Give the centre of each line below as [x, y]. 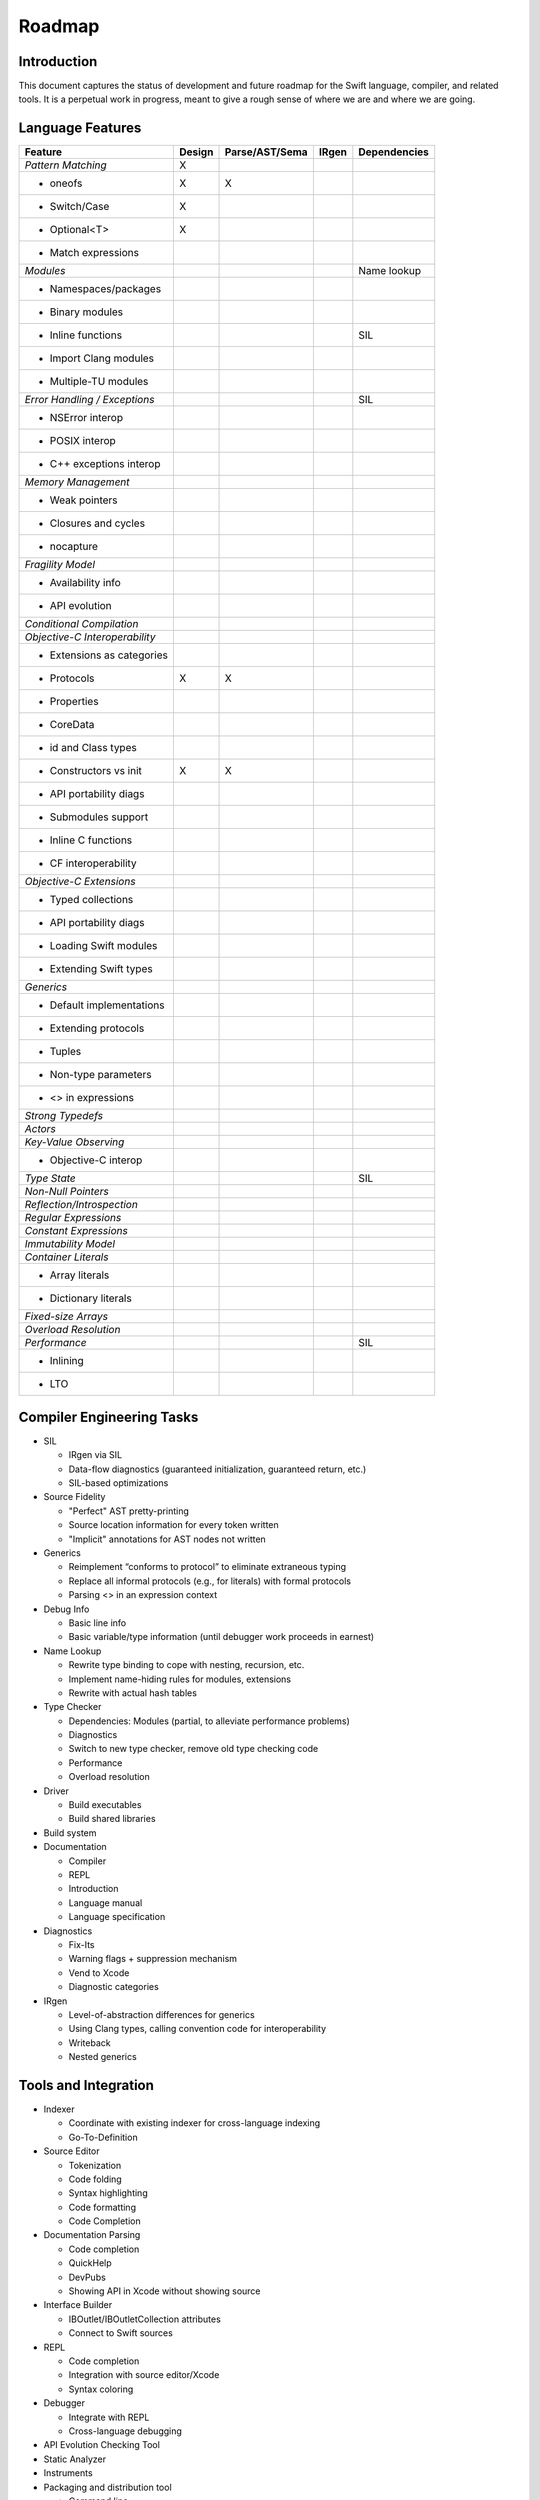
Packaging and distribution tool [107, 2487]
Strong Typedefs [64, 1116]
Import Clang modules [102, 358]
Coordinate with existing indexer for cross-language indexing [194, 2123]
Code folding [95, 2179]
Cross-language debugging [125, 2431]
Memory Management [77, 482]
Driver [56, 1791]
